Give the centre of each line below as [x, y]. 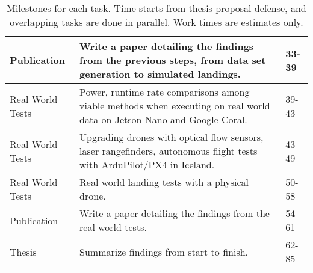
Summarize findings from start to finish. [164, 251]
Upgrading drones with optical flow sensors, [172, 137]
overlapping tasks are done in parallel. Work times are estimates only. [156, 22]
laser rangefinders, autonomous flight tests [169, 151]
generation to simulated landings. [160, 74]
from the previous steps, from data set [173, 60]
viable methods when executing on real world [175, 106]
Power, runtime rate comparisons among [165, 92]
